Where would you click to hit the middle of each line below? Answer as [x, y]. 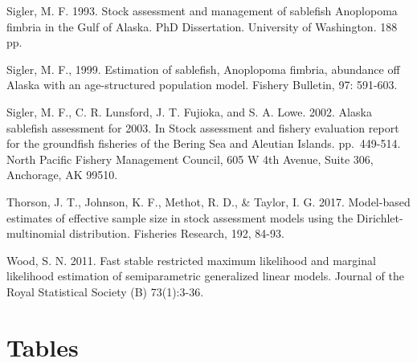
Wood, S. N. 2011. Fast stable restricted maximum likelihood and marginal [191, 260]
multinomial [36, 233]
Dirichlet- [380, 217]
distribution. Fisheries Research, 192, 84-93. [177, 233]
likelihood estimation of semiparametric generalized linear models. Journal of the [205, 276]
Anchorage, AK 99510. [62, 175]
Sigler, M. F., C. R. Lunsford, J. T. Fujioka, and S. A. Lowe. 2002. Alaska [189, 111]
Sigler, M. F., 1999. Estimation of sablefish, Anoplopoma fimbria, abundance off [203, 69]
